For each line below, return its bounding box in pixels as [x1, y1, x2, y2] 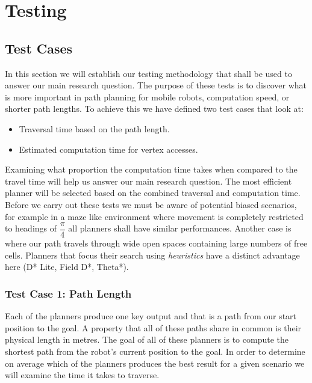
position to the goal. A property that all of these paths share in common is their [5, 321, 302, 334]
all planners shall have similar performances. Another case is [68, 222, 292, 234]
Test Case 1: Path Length [5, 286, 132, 301]
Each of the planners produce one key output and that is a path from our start [5, 310, 297, 322]
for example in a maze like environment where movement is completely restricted [5, 210, 304, 222]
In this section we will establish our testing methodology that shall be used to [5, 67, 292, 79]
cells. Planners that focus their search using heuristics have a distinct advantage [5, 248, 300, 261]
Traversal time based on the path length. [19, 122, 170, 135]
